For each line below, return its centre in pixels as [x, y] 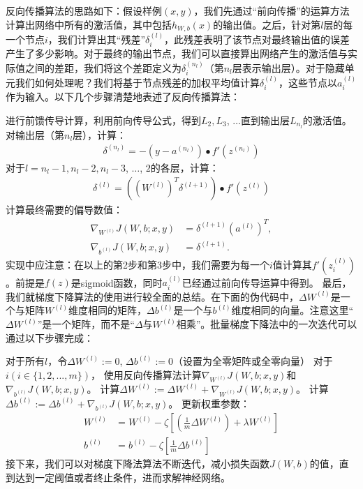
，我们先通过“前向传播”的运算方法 [272, 10]
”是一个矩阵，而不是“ [86, 324]
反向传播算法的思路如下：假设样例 [84, 10]
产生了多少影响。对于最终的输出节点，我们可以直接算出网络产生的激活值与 [177, 53]
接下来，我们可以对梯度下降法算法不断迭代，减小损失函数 [138, 464]
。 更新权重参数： [209, 403]
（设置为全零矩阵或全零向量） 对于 [253, 361]
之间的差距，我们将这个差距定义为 [103, 67]
